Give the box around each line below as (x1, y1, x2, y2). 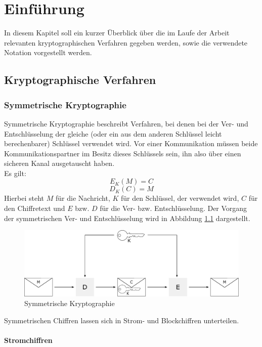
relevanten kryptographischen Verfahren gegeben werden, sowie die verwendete (4, 37, 248, 48)
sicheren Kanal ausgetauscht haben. (4, 158, 115, 168)
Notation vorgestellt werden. (4, 47, 92, 58)
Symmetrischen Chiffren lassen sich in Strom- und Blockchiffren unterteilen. (4, 315, 239, 325)
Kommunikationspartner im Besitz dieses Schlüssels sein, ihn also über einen (4, 148, 241, 158)
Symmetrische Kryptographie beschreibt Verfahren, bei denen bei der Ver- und (4, 118, 248, 128)
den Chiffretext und (4, 203, 65, 213)
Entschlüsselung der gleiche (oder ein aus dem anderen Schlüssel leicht (4, 128, 222, 139)
